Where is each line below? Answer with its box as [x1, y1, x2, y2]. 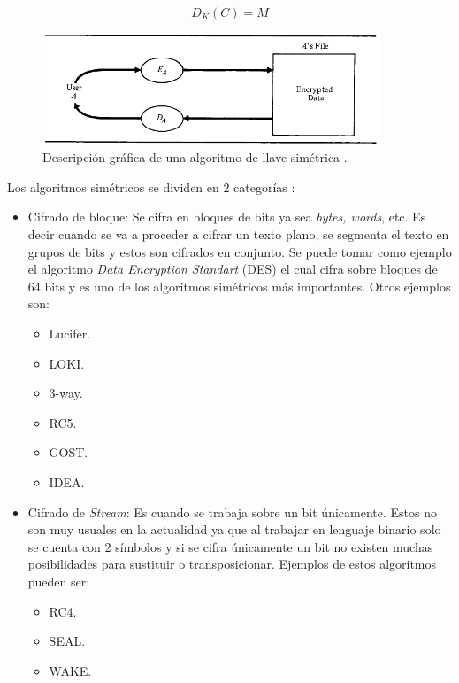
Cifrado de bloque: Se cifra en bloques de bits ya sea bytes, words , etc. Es [27, 207, 426, 226]
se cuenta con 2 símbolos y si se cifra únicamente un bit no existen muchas [27, 537, 433, 555]
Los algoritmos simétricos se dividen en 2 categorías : [7, 177, 295, 196]
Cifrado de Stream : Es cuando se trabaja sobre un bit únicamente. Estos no [27, 502, 437, 521]
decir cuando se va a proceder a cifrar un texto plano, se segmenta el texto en [27, 225, 449, 244]
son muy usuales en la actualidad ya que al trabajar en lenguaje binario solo [27, 520, 441, 539]
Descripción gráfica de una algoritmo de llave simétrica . [42, 148, 348, 167]
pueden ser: [27, 571, 90, 590]
